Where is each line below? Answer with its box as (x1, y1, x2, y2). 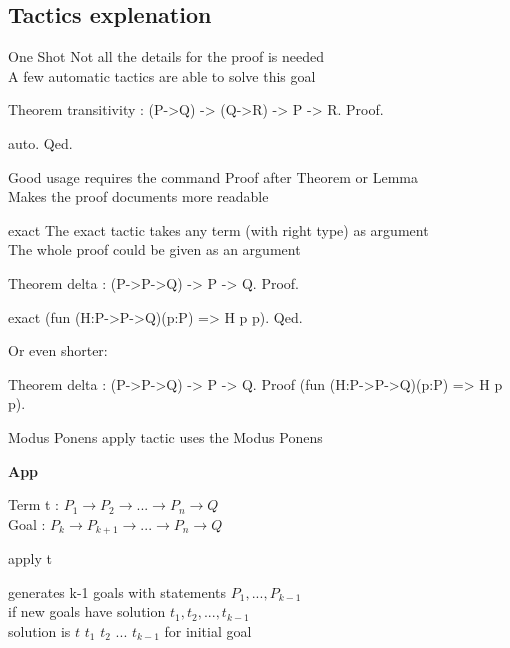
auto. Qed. (8, 132, 73, 153)
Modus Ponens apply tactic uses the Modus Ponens (8, 426, 323, 447)
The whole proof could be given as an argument (8, 239, 301, 260)
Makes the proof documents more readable (8, 186, 269, 207)
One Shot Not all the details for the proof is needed (8, 46, 325, 67)
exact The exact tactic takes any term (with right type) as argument (8, 219, 429, 240)
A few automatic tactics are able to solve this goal (8, 65, 316, 86)
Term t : (8, 494, 59, 515)
